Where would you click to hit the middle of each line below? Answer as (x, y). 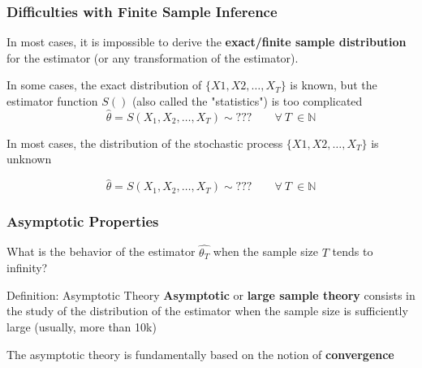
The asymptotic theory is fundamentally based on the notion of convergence (200, 354)
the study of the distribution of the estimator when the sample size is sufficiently (207, 311)
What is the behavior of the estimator (101, 251)
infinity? (27, 268)
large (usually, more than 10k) (82, 327)
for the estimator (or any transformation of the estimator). (153, 57)
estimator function (52, 101)
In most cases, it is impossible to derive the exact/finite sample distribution (207, 42)
